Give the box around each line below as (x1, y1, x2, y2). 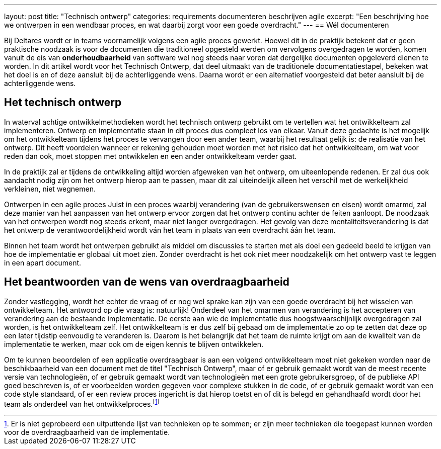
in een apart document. (4, 258, 82, 267)
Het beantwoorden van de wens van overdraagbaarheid (4, 276, 289, 289)
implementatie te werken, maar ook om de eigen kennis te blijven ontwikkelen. (4, 339, 264, 348)
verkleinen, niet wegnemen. (4, 184, 96, 193)
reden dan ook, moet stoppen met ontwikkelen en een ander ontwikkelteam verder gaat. (4, 151, 297, 160)
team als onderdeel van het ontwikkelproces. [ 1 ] (4, 398, 160, 408)
